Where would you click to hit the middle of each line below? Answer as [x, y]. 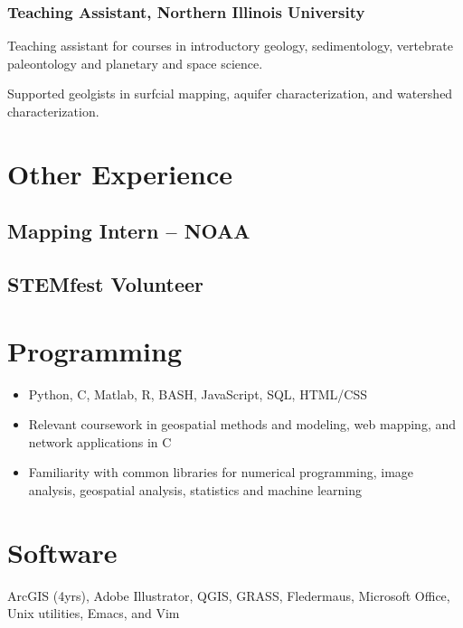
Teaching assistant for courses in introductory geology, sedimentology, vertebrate [231, 46]
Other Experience [120, 173]
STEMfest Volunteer [106, 284]
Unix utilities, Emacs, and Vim [94, 613]
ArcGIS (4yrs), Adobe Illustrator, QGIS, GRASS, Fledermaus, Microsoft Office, [229, 595]
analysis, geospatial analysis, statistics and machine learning [195, 490]
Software [62, 552]
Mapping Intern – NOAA [129, 231]
